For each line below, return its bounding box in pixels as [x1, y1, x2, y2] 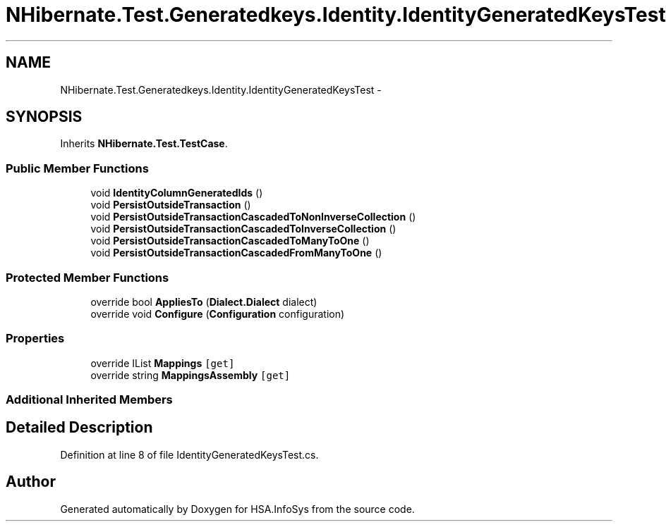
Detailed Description [6, 418, 153, 437]
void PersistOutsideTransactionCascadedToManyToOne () [90, 235, 370, 247]
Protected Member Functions [6, 270, 169, 285]
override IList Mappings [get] [90, 356, 235, 369]
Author [6, 473, 56, 491]
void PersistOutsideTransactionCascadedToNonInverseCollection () [90, 211, 416, 223]
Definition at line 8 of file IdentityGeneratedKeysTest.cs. [60, 448, 319, 461]
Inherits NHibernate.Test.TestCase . [60, 137, 228, 150]
